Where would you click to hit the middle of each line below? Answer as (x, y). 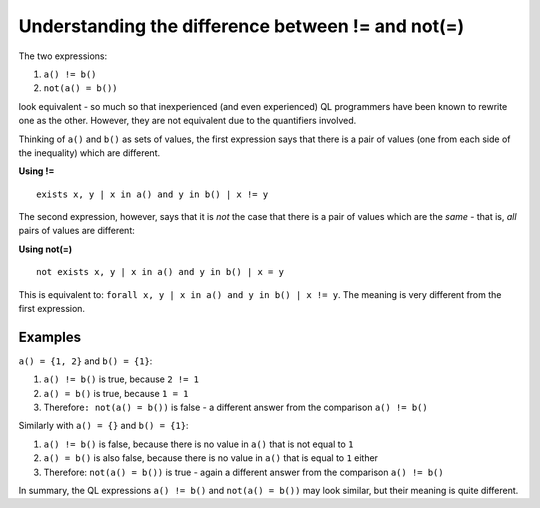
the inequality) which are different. (89, 152)
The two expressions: (63, 56)
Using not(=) (45, 249)
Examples (50, 336)
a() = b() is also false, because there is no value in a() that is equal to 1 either (211, 458)
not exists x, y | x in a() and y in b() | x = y (160, 272)
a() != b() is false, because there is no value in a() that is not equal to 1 (198, 444)
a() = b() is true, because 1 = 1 (116, 393)
